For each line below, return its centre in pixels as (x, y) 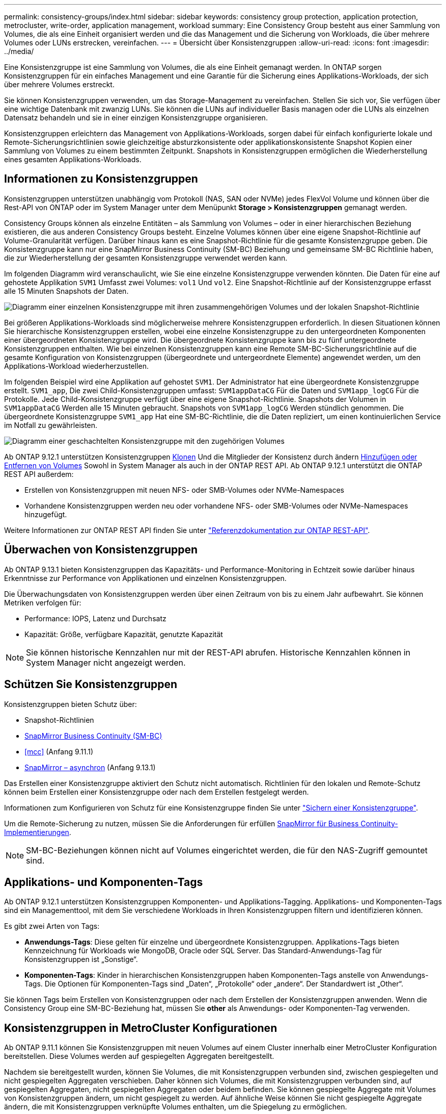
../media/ (19, 51)
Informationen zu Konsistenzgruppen (101, 179)
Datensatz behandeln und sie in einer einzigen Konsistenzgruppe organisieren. (136, 118)
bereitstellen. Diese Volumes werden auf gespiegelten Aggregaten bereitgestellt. (139, 1056)
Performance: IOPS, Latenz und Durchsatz (95, 618)
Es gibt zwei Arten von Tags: (52, 926)
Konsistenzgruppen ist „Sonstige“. (81, 959)
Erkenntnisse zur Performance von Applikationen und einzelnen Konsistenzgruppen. (145, 578)
